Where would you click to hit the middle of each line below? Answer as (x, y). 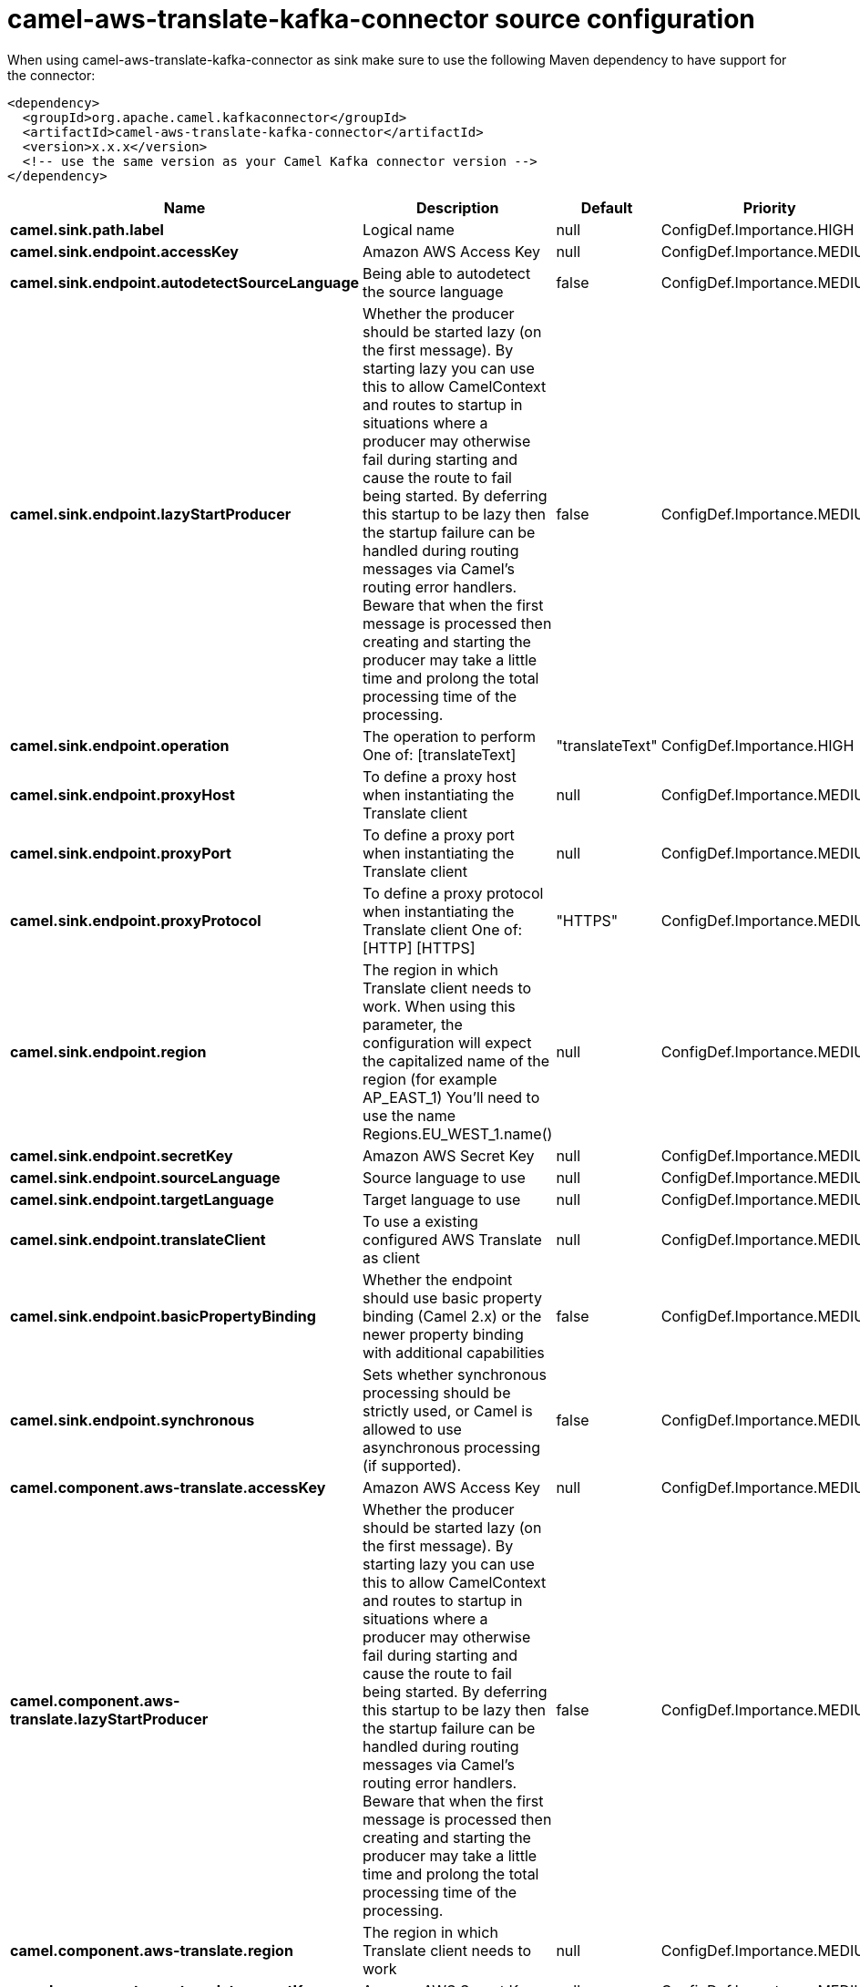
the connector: (51, 75)
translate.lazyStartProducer (109, 1719)
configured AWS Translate (452, 1239)
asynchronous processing (451, 1447)
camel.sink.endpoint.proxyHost (123, 794)
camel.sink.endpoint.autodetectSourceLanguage (185, 282)
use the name (410, 1115)
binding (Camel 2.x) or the (452, 1316)
